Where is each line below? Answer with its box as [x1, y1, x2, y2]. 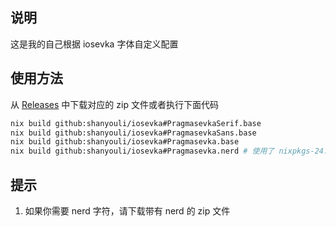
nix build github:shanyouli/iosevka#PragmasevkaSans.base [10, 128, 257, 138]
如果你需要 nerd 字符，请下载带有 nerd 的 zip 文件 [24, 204, 231, 217]
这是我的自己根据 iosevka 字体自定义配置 [10, 38, 179, 50]
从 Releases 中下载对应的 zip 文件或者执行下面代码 [10, 98, 219, 110]
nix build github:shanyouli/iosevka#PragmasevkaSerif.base [10, 118, 262, 128]
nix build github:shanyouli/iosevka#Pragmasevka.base [10, 137, 240, 147]
